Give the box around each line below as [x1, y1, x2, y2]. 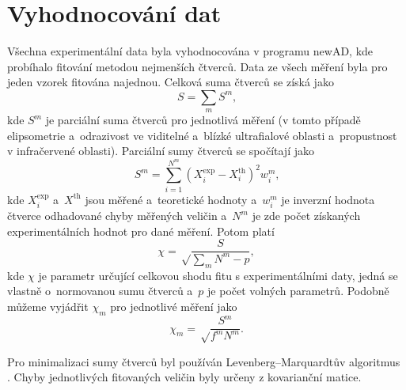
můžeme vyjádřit [7, 297, 89, 314]
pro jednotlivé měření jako [110, 297, 237, 314]
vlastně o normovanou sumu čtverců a [7, 282, 193, 299]
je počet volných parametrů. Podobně [207, 282, 389, 299]
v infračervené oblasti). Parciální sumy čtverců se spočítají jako [7, 142, 314, 159]
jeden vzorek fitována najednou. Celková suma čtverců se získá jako [7, 74, 334, 90]
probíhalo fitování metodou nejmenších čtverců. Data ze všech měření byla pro [7, 58, 388, 74]
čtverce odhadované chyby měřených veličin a [7, 207, 227, 224]
